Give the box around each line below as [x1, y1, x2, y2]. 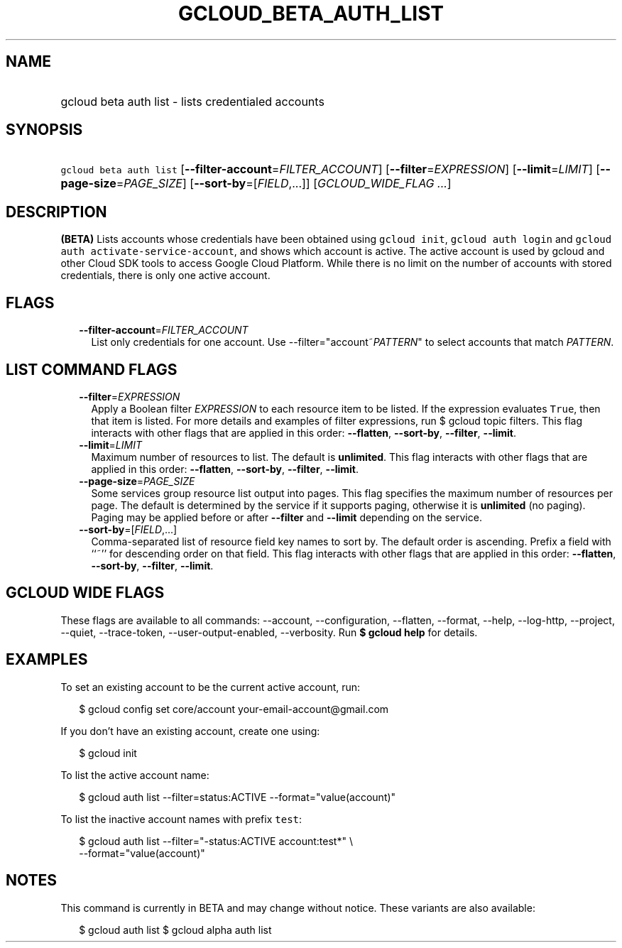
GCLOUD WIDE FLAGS [6, 584, 165, 602]
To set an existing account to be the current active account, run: [60, 680, 361, 693]
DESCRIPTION [6, 202, 107, 221]
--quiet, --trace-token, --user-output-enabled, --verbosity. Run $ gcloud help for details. [60, 626, 478, 638]
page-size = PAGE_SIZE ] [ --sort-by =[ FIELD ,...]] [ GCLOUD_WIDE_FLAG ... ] [60, 176, 452, 191]
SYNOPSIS [6, 121, 83, 139]
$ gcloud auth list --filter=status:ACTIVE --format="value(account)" [79, 790, 396, 803]
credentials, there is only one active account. [60, 269, 271, 282]
